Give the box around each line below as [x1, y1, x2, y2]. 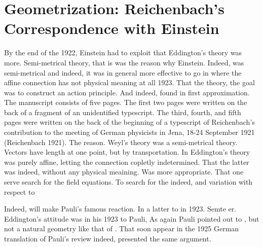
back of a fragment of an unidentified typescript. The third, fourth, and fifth [4, 107, 241, 117]
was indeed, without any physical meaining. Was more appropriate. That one [4, 166, 244, 177]
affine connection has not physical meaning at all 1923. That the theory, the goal [4, 77, 255, 88]
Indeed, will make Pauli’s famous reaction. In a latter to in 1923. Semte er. [4, 203, 237, 214]
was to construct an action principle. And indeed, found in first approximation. [4, 87, 250, 97]
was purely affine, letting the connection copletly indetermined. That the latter [4, 156, 249, 167]
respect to [4, 186, 35, 197]
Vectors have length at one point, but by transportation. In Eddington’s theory [4, 147, 250, 157]
